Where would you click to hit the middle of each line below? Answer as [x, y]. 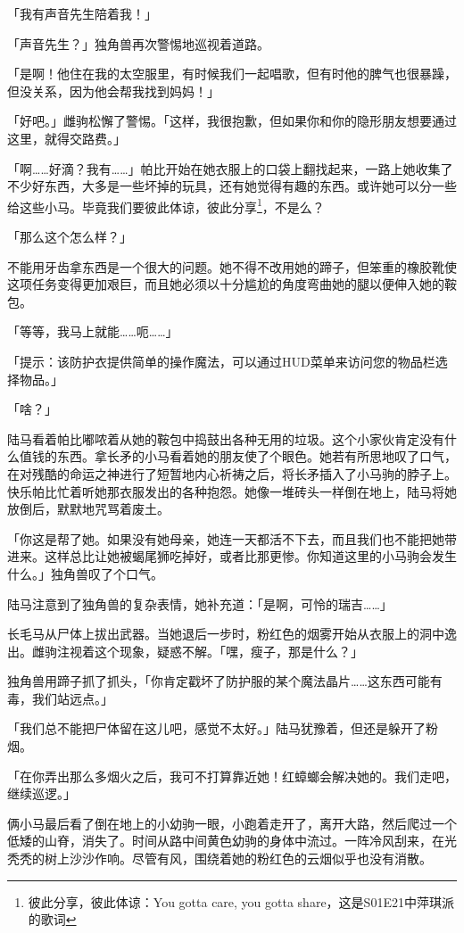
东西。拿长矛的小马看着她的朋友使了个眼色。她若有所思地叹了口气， [257, 456]
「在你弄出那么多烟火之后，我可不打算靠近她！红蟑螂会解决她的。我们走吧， [232, 776]
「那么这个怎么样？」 [70, 236]
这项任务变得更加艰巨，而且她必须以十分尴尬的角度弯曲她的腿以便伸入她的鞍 [232, 284]
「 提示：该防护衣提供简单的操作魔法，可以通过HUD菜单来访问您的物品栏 [221, 361]
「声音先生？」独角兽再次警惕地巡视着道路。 [138, 43]
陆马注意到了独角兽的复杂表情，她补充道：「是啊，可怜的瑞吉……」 [200, 603]
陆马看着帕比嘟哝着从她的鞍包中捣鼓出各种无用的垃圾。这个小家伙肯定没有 [226, 438]
